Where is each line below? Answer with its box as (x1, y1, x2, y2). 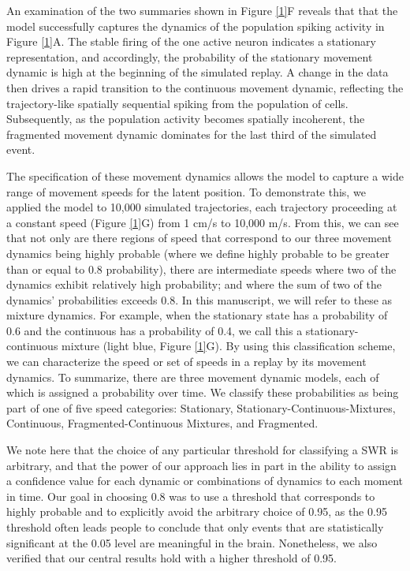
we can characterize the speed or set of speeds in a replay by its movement (6, 353, 367, 370)
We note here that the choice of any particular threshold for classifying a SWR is (6, 442, 398, 458)
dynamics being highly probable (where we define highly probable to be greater (6, 244, 389, 261)
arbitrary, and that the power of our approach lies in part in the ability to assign (6, 457, 397, 473)
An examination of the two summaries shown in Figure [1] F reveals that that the (6, 2, 398, 18)
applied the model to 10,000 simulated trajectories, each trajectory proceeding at (6, 199, 397, 215)
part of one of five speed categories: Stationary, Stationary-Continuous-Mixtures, (6, 399, 396, 416)
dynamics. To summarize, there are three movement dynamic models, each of (6, 368, 379, 385)
